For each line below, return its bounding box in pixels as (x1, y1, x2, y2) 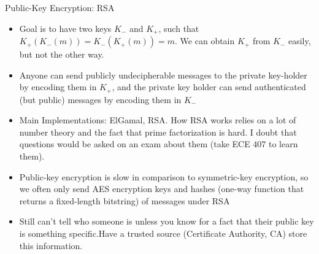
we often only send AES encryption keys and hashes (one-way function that (19, 182, 304, 195)
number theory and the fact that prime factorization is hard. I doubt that (19, 125, 297, 138)
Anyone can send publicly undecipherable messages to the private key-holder (19, 68, 307, 81)
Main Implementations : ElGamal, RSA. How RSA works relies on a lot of (19, 114, 296, 126)
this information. (19, 239, 83, 252)
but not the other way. (19, 48, 104, 61)
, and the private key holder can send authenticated (112, 80, 306, 93)
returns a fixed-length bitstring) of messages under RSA (19, 194, 230, 207)
